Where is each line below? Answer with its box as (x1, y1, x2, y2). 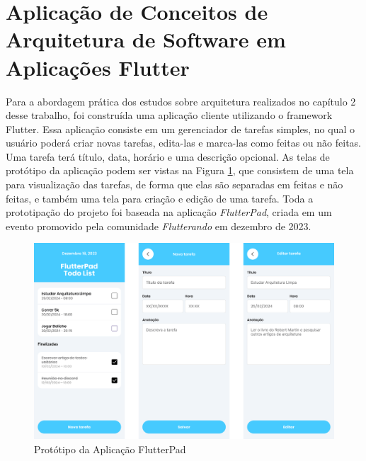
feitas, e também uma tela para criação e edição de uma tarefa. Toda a (6, 190, 314, 205)
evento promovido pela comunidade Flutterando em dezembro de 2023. (6, 218, 311, 233)
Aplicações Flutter (6, 52, 190, 81)
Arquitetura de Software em (6, 25, 286, 54)
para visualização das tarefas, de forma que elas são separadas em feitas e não (6, 177, 343, 192)
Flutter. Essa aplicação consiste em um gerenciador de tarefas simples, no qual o (6, 121, 355, 136)
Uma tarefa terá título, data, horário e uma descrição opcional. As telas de (6, 149, 330, 164)
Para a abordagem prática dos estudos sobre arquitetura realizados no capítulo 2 (6, 93, 356, 108)
